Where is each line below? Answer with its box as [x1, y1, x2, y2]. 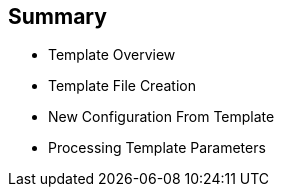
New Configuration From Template [48, 108, 275, 126]
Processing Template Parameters [48, 139, 266, 157]
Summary [8, 4, 107, 29]
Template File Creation [48, 77, 196, 95]
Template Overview [48, 46, 176, 64]
